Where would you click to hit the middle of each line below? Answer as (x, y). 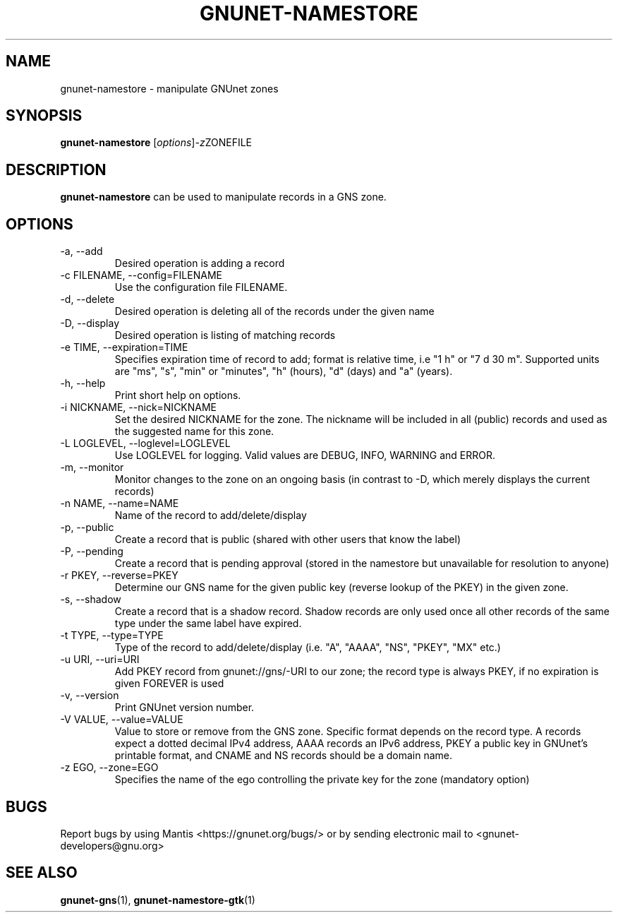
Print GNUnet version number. (184, 708)
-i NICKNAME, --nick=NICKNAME (139, 407)
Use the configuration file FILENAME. (201, 287)
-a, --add (81, 251)
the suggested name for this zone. (194, 431)
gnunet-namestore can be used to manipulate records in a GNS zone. (223, 197)
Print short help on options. (178, 395)
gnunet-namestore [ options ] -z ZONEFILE (156, 143)
